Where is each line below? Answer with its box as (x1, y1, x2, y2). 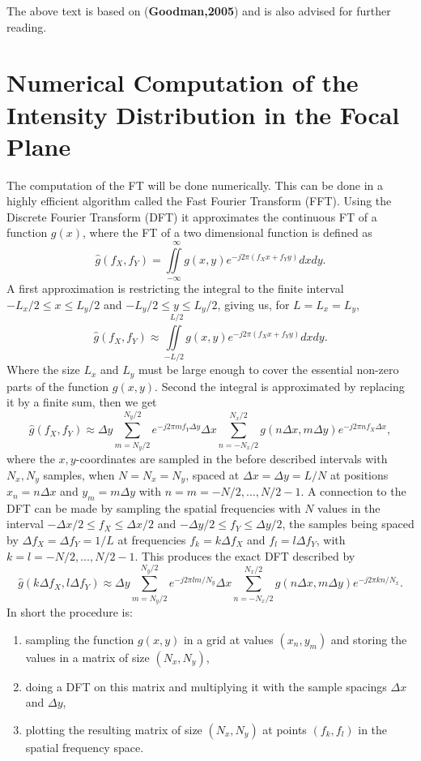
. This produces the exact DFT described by (134, 547, 355, 564)
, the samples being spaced (282, 515, 415, 532)
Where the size (6, 361, 80, 378)
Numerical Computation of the (6, 66, 359, 99)
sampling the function (25, 630, 134, 647)
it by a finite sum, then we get (6, 393, 157, 411)
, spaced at (185, 466, 240, 483)
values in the (317, 499, 381, 516)
